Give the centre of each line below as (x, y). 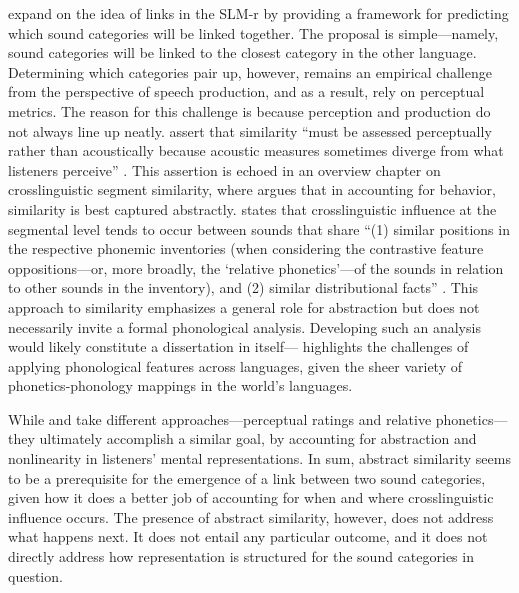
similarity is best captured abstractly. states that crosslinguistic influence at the (252, 208)
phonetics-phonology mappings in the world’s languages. (180, 385)
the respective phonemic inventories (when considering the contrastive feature (246, 248)
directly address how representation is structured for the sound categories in (241, 556)
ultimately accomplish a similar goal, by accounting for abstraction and (258, 438)
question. (35, 575)
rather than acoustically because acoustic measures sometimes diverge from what (256, 150)
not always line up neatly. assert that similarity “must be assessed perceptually (250, 130)
